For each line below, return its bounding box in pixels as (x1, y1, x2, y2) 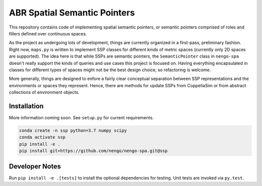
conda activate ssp (19, 135, 65, 140)
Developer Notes (9, 162, 61, 170)
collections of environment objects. (9, 90, 80, 95)
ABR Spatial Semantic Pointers (9, 7, 135, 18)
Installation (9, 102, 44, 110)
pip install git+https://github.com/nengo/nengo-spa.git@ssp (19, 148, 168, 154)
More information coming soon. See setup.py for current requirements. (9, 114, 154, 121)
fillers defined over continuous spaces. (9, 31, 87, 36)
